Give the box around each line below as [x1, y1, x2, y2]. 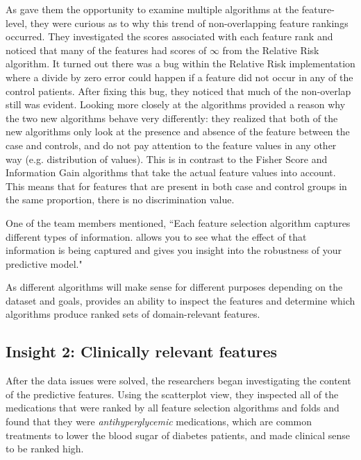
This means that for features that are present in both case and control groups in [6, 178, 347, 193]
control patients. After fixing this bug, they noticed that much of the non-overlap [6, 83, 351, 98]
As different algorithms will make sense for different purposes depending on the [6, 280, 343, 294]
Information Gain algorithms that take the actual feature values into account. [6, 165, 336, 180]
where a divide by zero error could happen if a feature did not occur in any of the [6, 69, 353, 84]
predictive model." [6, 256, 83, 271]
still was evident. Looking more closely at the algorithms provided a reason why [6, 97, 346, 112]
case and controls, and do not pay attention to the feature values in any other [6, 137, 337, 152]
